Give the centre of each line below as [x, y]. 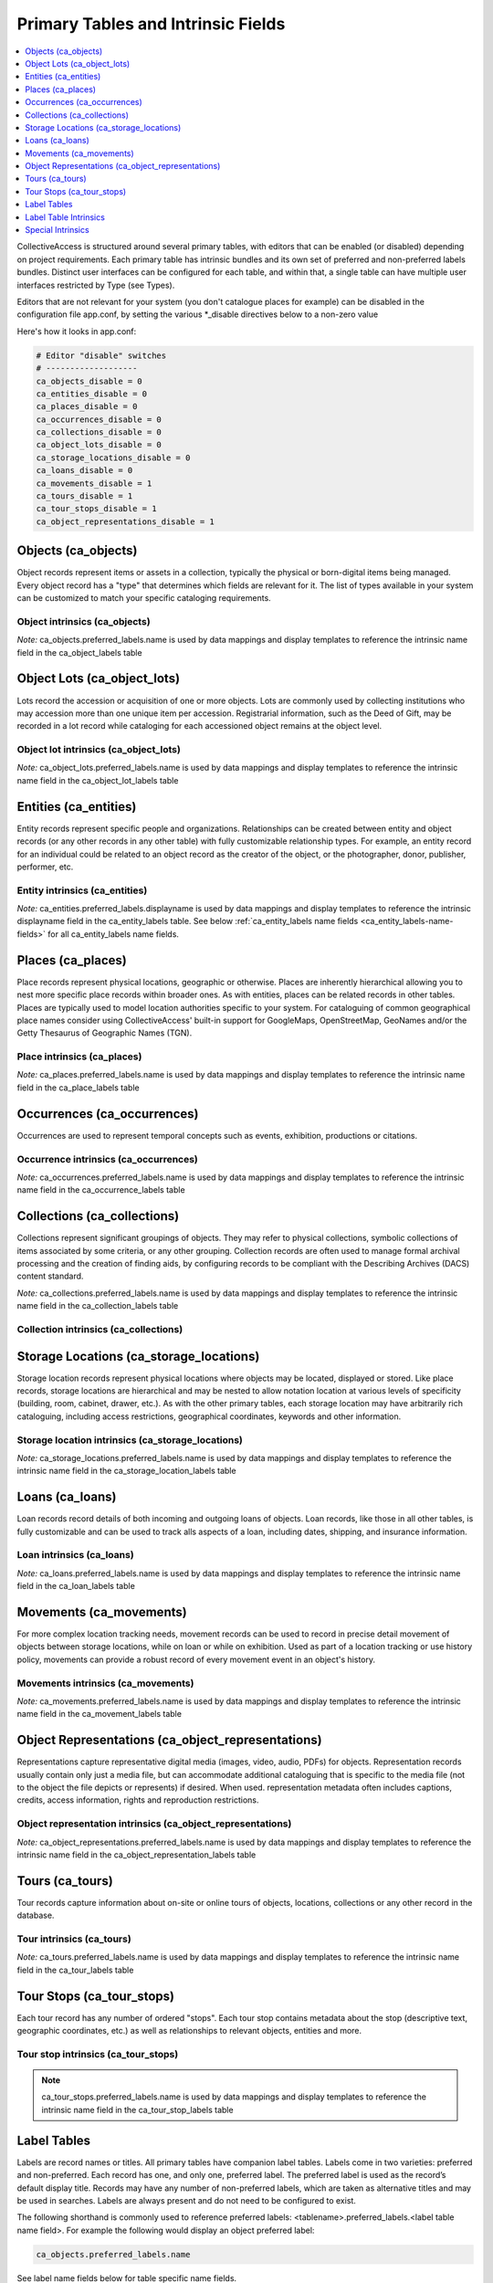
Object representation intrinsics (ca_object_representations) [154, 1824]
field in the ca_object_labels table [79, 652]
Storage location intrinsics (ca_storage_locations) [130, 1440]
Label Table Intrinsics [65, 217]
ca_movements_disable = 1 [94, 483]
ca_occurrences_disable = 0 [99, 419]
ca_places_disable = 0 [87, 407]
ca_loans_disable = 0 [84, 471]
